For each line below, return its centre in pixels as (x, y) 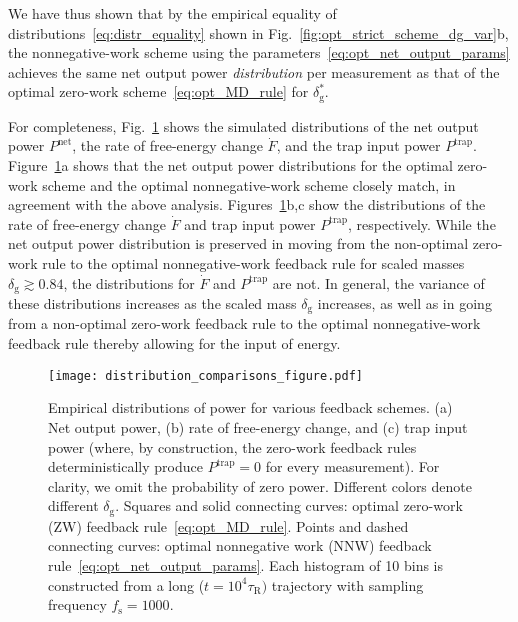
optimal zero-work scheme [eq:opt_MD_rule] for (158, 91)
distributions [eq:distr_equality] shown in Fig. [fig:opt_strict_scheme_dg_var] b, (258, 32)
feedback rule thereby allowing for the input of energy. (174, 343)
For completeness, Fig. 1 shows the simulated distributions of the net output (243, 125)
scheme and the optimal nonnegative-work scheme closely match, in (249, 184)
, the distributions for (129, 282)
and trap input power (250, 223)
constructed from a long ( (126, 584)
